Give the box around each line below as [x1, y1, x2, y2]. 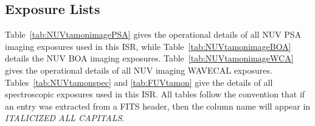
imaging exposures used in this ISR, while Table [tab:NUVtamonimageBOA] [5, 40, 291, 52]
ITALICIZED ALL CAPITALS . [5, 111, 125, 124]
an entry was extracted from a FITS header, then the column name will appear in [5, 99, 311, 112]
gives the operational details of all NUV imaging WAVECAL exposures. [5, 63, 272, 76]
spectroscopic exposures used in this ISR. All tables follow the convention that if [5, 88, 305, 100]
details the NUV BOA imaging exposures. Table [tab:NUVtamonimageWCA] [5, 52, 294, 65]
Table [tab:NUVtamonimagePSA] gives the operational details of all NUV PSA [5, 28, 302, 41]
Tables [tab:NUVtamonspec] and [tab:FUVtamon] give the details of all [5, 75, 273, 88]
